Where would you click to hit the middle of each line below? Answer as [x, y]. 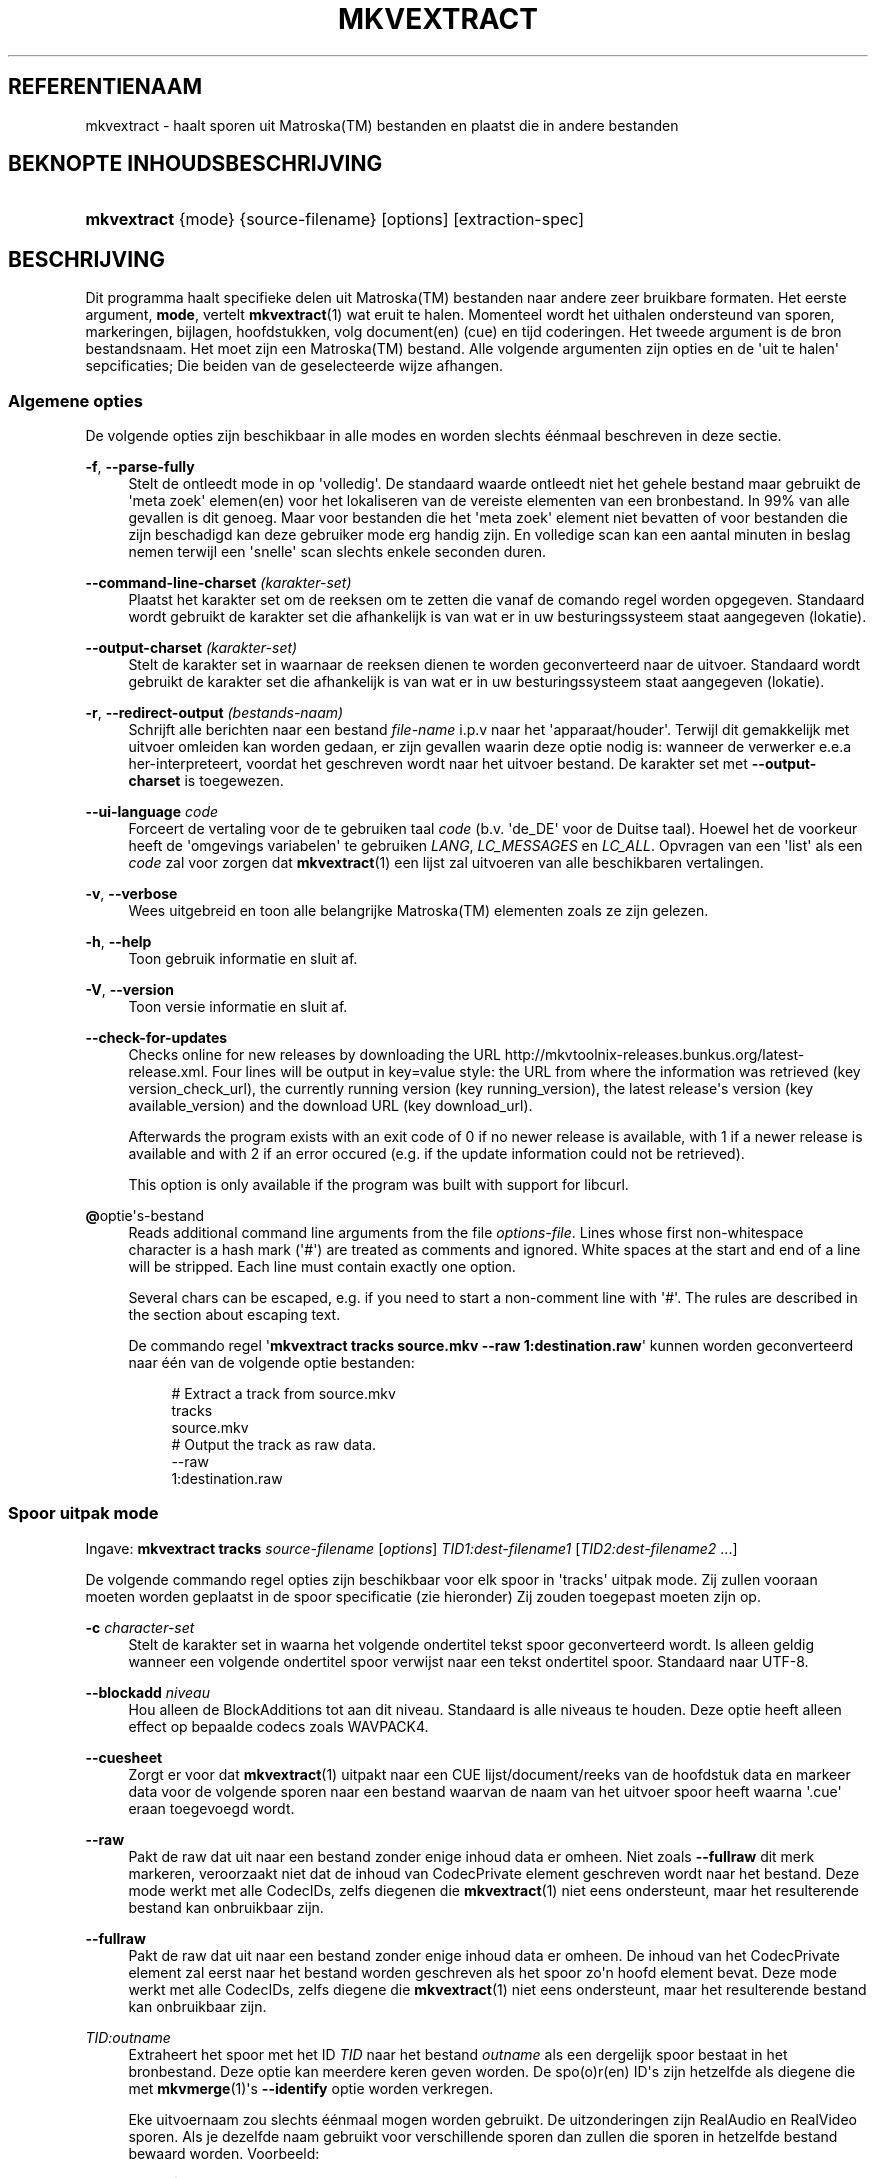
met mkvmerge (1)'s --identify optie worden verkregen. [311, 2088]
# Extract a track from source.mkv [283, 1394]
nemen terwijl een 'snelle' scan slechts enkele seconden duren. [337, 552]
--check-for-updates [156, 1038]
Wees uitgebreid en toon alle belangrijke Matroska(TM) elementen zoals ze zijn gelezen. [418, 911]
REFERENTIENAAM [105, 87]
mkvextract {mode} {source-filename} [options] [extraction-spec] [335, 219]
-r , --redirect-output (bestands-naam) [214, 713]
